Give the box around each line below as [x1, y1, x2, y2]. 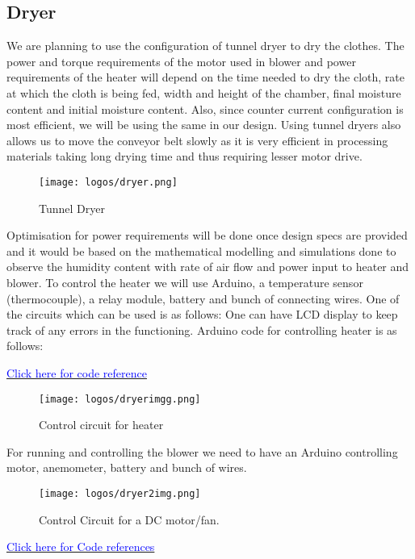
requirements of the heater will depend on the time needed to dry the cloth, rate [6, 69, 405, 86]
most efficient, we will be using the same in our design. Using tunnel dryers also [6, 116, 401, 133]
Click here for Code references [6, 538, 155, 555]
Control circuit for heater [39, 416, 164, 433]
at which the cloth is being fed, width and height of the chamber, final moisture [6, 84, 401, 101]
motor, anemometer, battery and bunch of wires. [6, 459, 247, 476]
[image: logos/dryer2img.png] [39, 487, 201, 499]
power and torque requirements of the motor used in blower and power [6, 52, 356, 69]
